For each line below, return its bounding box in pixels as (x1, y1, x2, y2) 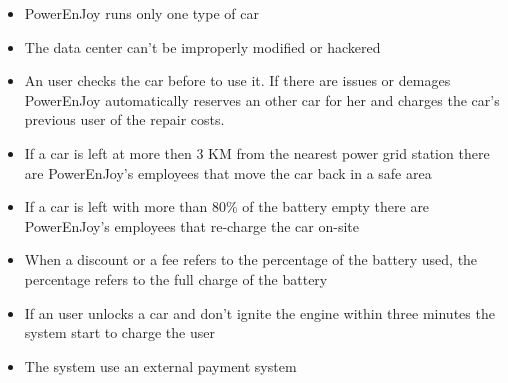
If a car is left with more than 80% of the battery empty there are (24, 196, 430, 217)
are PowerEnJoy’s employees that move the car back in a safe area (24, 162, 432, 183)
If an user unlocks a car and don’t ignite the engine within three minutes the (24, 302, 495, 323)
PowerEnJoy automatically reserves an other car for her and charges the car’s (24, 89, 500, 110)
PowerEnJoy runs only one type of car (24, 3, 259, 23)
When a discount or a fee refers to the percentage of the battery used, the (24, 249, 478, 270)
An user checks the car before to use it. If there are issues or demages (24, 70, 451, 91)
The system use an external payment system (24, 355, 297, 376)
